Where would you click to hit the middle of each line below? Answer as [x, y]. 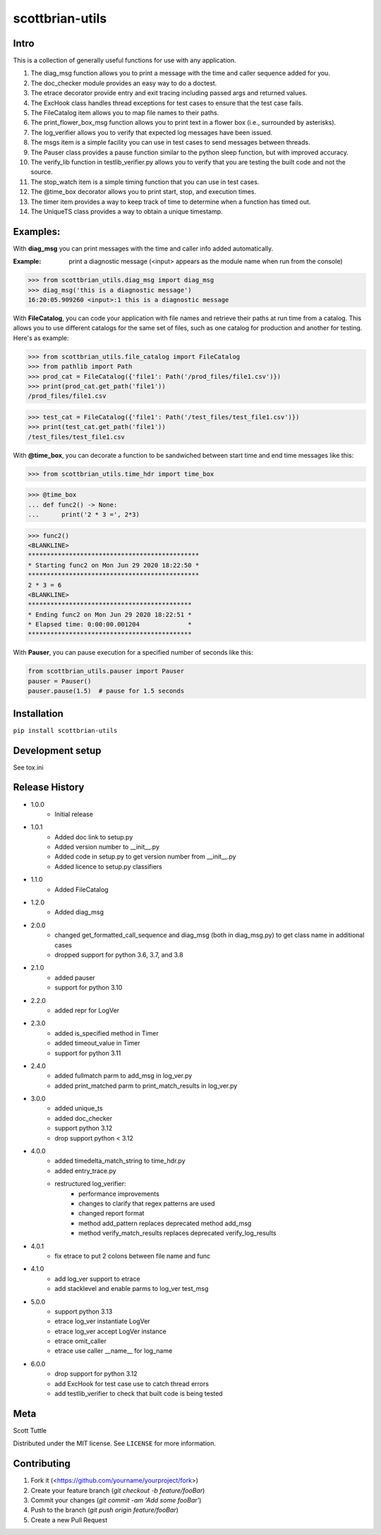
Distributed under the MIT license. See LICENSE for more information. [115, 1443]
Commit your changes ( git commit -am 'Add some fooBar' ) [116, 1500]
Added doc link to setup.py [94, 837]
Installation [38, 714]
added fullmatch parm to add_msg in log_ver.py [123, 1076]
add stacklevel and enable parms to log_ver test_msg [132, 1289]
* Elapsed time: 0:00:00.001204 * [110, 625]
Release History [49, 788]
